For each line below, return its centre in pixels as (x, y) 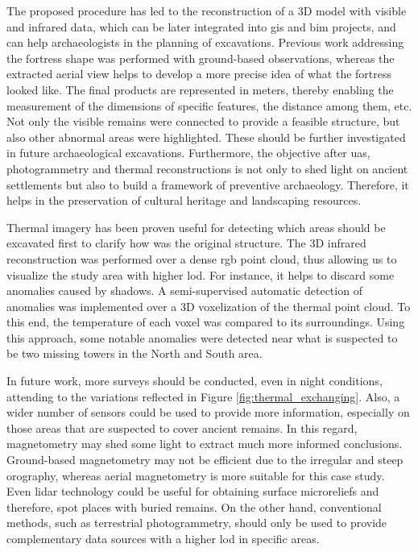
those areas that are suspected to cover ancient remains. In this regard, (182, 427)
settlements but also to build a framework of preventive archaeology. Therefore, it (208, 184)
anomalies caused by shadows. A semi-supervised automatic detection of (184, 291)
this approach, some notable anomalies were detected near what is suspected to (202, 337)
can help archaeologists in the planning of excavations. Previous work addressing (205, 42)
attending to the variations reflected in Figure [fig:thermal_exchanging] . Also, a (203, 396)
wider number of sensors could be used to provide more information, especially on (208, 412)
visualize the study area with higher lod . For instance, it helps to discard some (201, 274)
